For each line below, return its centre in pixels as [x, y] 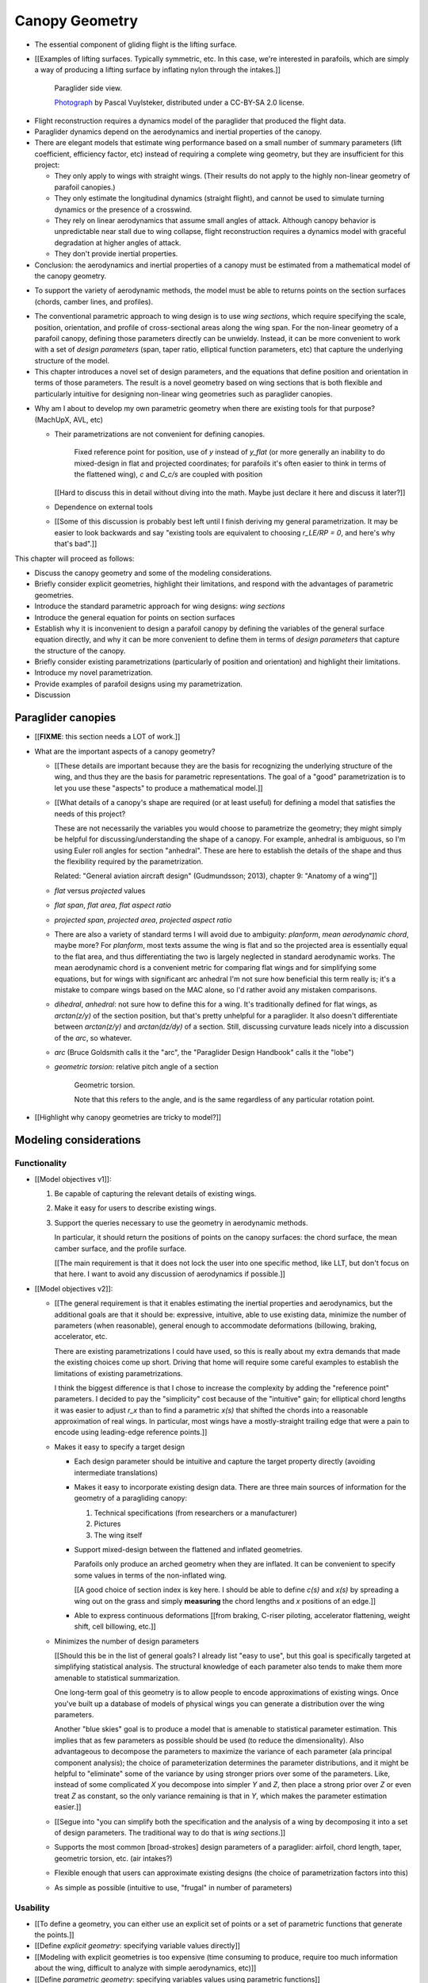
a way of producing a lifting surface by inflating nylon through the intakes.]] [158, 70]
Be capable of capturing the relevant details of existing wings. [155, 1194]
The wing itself [118, 1535]
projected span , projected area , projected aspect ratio [143, 919]
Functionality [41, 1164]
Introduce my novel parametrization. [94, 673]
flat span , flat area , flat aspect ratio [113, 905]
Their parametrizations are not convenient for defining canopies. [160, 434]
